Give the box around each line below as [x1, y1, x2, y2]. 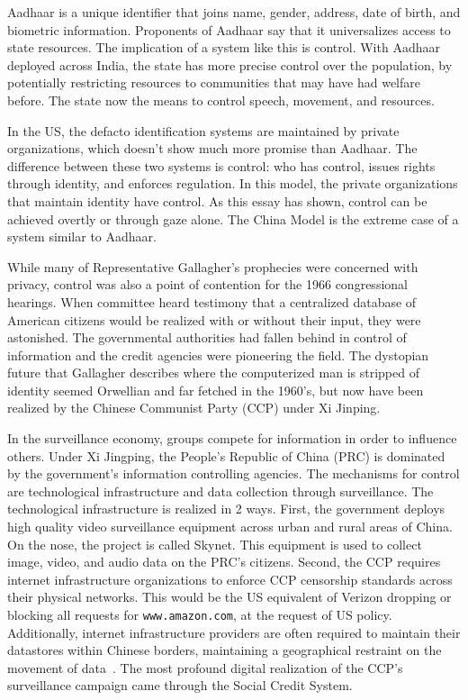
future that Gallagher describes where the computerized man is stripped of [7, 363, 419, 382]
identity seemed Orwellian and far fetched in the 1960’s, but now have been [7, 380, 424, 399]
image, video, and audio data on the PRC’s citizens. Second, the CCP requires [7, 552, 441, 571]
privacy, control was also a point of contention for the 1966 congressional [7, 275, 408, 294]
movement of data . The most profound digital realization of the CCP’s [7, 658, 403, 677]
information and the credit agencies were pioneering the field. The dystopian [7, 345, 429, 364]
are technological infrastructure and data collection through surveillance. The [7, 481, 434, 500]
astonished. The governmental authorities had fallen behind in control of [7, 328, 407, 347]
